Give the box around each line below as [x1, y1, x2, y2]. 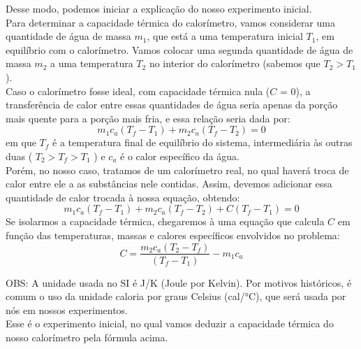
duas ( [6, 148, 33, 163]
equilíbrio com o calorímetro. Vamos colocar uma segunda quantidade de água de [6, 42, 353, 57]
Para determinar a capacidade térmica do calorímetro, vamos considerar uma [6, 15, 335, 29]
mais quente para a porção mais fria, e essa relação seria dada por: [6, 111, 290, 125]
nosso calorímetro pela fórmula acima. [6, 329, 168, 344]
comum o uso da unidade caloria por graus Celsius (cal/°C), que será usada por [6, 289, 346, 304]
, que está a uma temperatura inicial [147, 29, 303, 43]
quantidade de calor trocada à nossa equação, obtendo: [6, 190, 240, 204]
